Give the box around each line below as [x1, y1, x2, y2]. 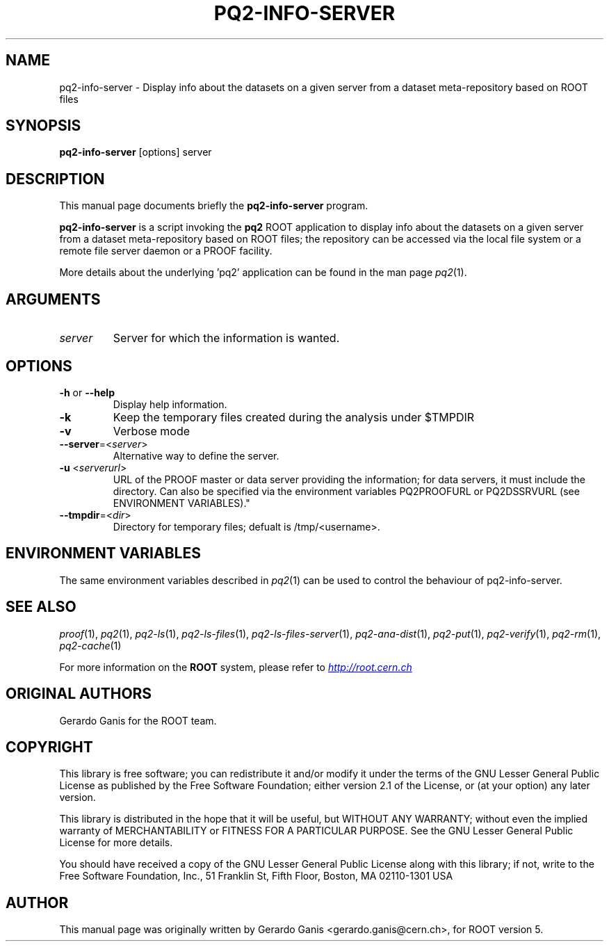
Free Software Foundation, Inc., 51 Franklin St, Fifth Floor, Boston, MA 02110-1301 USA [59, 870, 453, 882]
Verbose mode [113, 423, 190, 438]
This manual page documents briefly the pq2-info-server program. [59, 200, 368, 212]
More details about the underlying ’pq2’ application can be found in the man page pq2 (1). [59, 266, 467, 279]
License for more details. [59, 836, 173, 849]
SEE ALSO [6, 598, 76, 616]
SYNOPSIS [6, 117, 81, 135]
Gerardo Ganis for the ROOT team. [59, 714, 217, 727]
